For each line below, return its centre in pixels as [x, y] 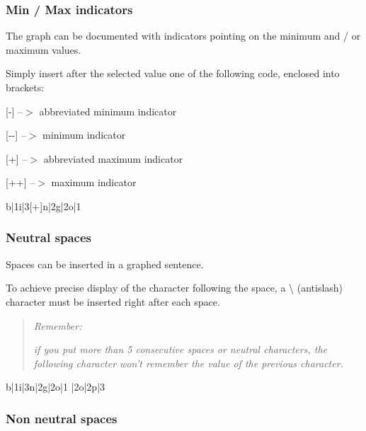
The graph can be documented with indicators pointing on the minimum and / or [183, 36]
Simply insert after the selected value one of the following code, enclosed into [173, 73]
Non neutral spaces [62, 418]
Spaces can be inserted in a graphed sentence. [105, 264]
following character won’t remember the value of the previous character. [188, 363]
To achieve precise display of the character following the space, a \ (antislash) [175, 288]
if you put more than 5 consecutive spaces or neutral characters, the [180, 349]
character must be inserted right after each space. [113, 301]
